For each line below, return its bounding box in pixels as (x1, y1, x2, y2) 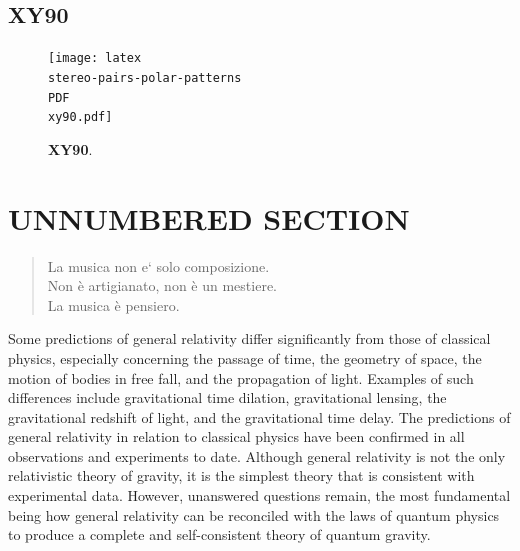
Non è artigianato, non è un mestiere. (47, 275, 278, 296)
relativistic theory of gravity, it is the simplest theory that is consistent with (8, 465, 475, 486)
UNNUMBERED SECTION (8, 197, 410, 238)
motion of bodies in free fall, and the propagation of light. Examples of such (8, 367, 474, 388)
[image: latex (48, 51, 142, 66)
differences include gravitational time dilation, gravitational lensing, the (8, 387, 447, 408)
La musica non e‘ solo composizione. (47, 255, 270, 276)
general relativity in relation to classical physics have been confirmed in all (8, 426, 465, 447)
